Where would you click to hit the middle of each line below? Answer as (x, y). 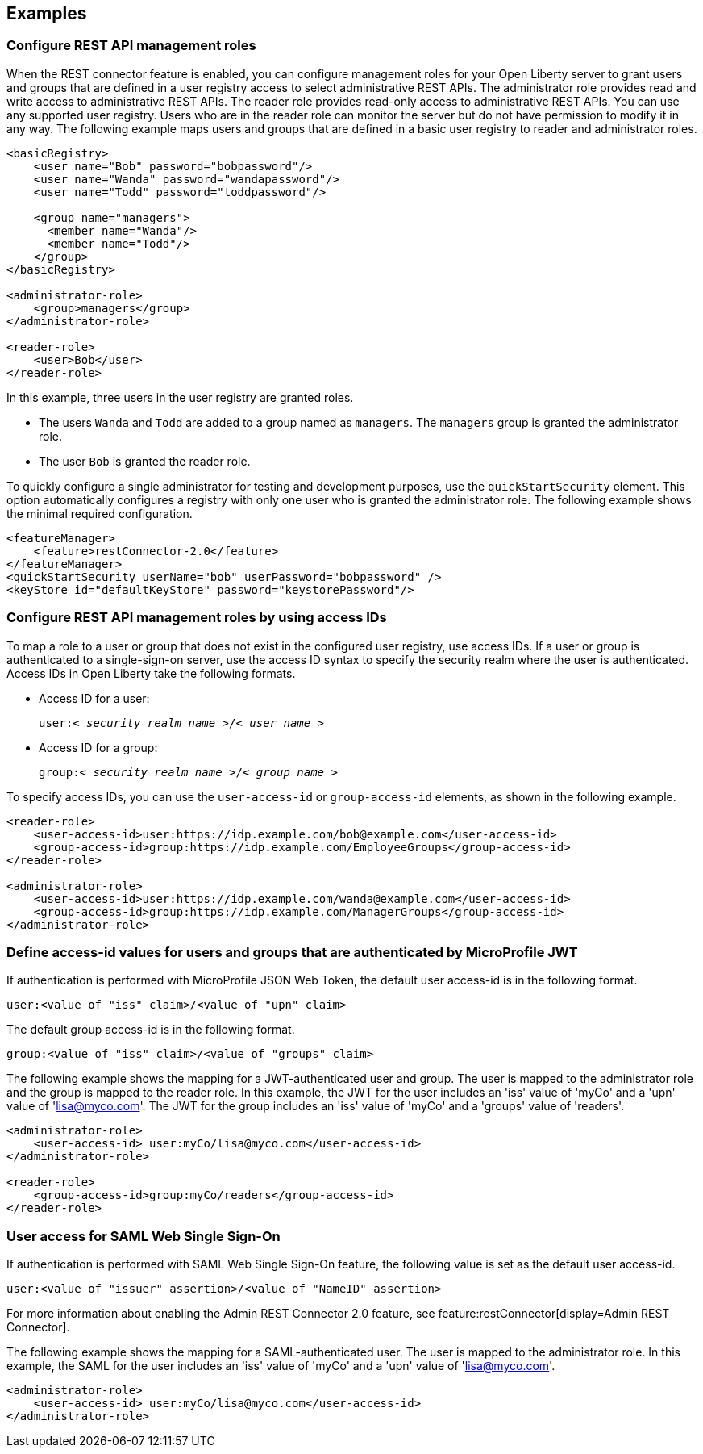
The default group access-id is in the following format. (151, 1030)
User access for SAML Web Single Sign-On (144, 1236)
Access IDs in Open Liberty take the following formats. (151, 673)
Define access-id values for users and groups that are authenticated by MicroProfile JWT (292, 952)
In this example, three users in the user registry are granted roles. (180, 397)
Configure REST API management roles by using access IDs (197, 618)
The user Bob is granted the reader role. (145, 461)
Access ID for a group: (98, 747)
